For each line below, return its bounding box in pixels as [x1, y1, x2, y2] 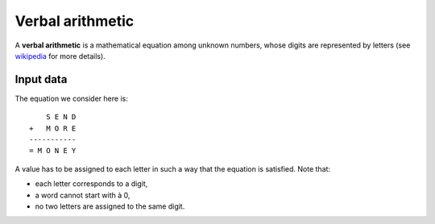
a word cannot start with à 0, [35, 190, 130, 200]
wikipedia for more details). [14, 51, 106, 60]
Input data [14, 73, 68, 86]
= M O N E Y [29, 146, 77, 156]
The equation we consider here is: [14, 93, 128, 103]
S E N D [45, 113, 77, 122]
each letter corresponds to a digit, [35, 179, 148, 189]
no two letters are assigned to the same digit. [35, 201, 185, 211]
